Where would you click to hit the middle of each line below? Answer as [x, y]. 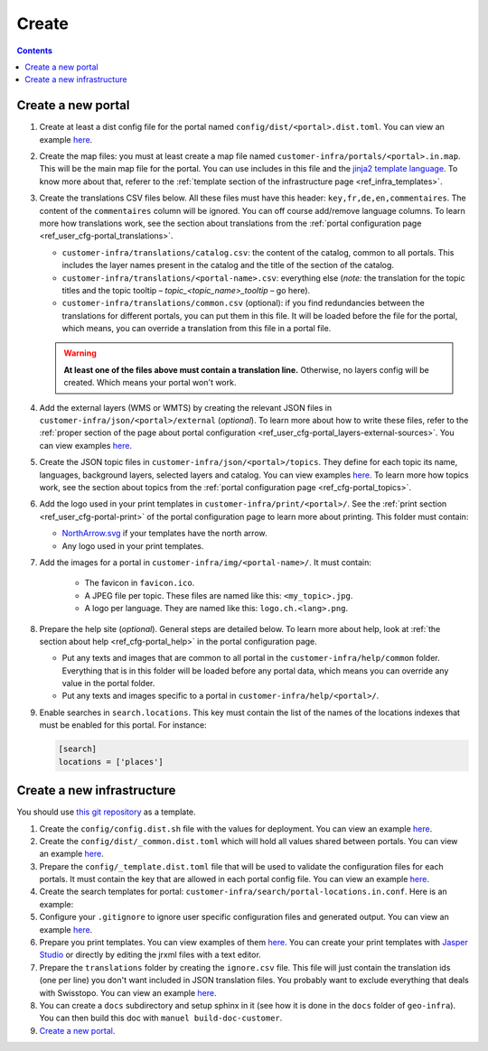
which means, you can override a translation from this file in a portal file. [197, 329]
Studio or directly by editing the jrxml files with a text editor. [150, 955]
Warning [80, 353]
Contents [35, 51]
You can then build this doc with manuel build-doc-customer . [161, 1018]
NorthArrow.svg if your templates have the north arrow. [164, 534]
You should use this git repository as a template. [106, 812]
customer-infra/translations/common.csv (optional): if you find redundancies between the [243, 303]
